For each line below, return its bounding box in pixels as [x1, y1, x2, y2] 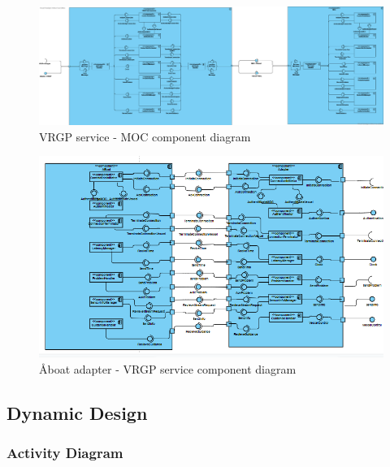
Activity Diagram [6, 443, 123, 463]
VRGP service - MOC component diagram [39, 128, 251, 145]
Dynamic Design [6, 400, 148, 425]
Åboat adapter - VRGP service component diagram [39, 360, 297, 377]
